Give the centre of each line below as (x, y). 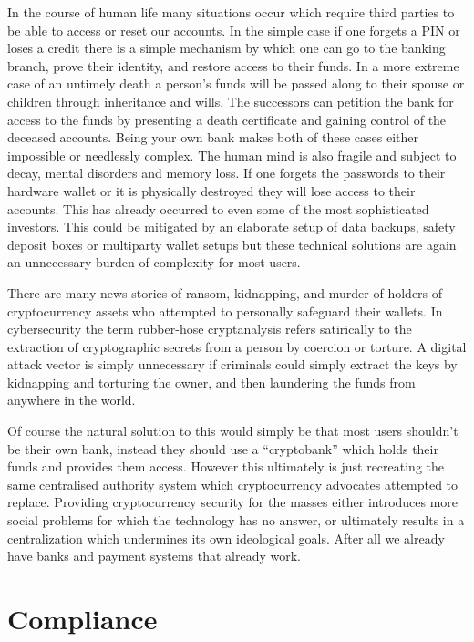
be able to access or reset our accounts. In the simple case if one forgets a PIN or (234, 30)
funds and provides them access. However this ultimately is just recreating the (226, 466)
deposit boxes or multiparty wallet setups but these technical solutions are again (232, 244)
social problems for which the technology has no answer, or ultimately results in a (236, 520)
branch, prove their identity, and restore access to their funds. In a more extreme (233, 65)
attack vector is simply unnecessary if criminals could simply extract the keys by (232, 364)
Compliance (82, 618)
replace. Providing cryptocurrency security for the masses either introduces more (233, 502)
